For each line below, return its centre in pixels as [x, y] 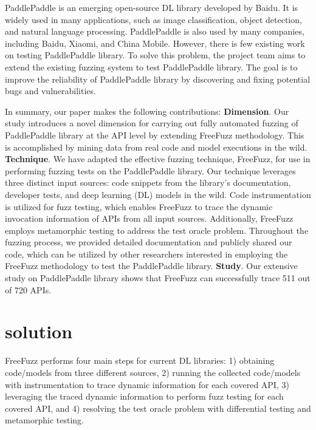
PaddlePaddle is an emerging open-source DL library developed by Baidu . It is [152, 7]
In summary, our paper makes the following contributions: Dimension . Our [147, 111]
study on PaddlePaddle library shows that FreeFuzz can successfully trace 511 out [158, 278]
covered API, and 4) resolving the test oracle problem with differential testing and [158, 408]
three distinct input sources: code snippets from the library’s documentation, [148, 183]
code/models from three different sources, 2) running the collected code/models [153, 372]
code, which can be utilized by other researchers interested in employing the [146, 254]
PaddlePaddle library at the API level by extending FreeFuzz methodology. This [155, 135]
